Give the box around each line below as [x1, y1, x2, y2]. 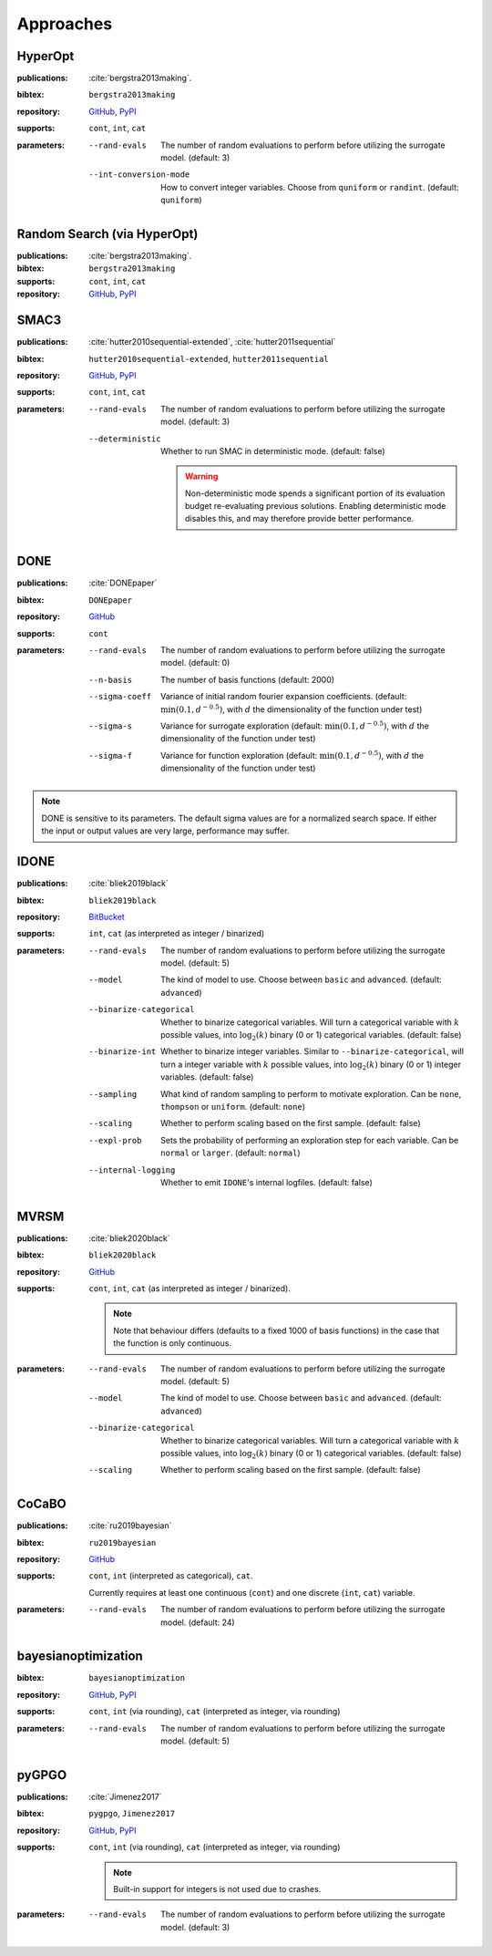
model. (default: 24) [160, 1617, 236, 1628]
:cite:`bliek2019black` [88, 878, 169, 889]
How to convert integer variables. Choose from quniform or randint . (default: [160, 181, 459, 192]
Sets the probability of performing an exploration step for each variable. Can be [160, 1134, 459, 1145]
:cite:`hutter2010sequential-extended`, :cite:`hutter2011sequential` [88, 336, 336, 347]
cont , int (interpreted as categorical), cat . [88, 1570, 254, 1581]
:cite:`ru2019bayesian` [88, 1520, 172, 1531]
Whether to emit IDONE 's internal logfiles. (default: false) [160, 1176, 373, 1187]
